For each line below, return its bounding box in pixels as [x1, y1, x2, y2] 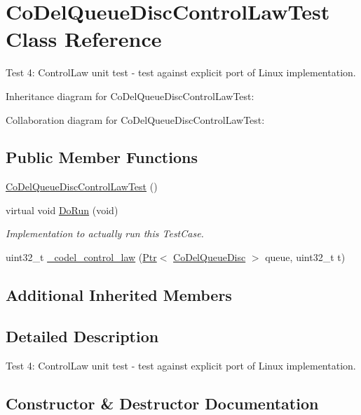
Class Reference [6, 24, 162, 53]
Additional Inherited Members [6, 284, 232, 306]
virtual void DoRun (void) [6, 202, 118, 217]
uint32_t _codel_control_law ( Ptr [6, 250, 157, 265]
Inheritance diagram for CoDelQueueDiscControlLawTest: [6, 88, 254, 103]
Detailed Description [6, 325, 159, 346]
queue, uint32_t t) [265, 250, 346, 265]
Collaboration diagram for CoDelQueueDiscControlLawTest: [6, 112, 265, 127]
